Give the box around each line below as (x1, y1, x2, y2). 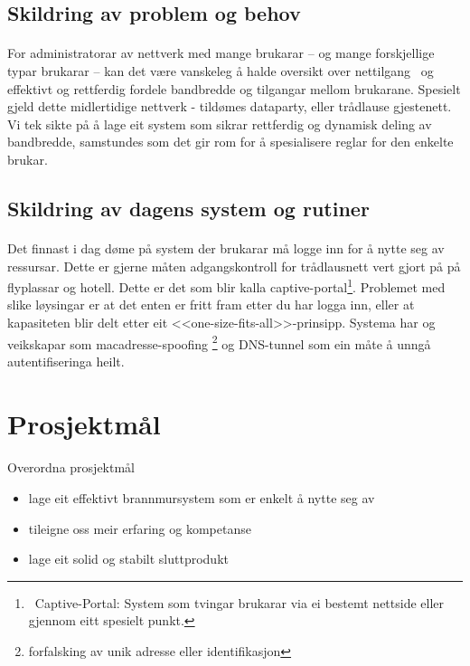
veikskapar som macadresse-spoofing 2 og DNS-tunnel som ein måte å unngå (7, 331, 431, 353)
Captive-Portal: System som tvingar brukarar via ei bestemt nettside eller (34, 593, 445, 612)
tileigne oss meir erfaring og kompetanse (28, 519, 251, 538)
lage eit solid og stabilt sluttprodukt (28, 549, 229, 568)
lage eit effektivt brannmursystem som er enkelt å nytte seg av (28, 488, 375, 507)
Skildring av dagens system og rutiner (7, 194, 370, 222)
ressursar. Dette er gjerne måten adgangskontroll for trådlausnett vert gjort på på (7, 256, 461, 275)
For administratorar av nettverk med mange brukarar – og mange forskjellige (7, 43, 435, 62)
